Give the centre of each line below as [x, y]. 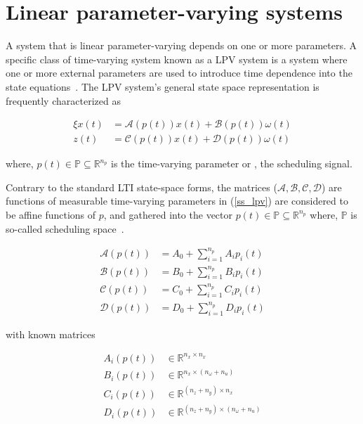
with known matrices [51, 334]
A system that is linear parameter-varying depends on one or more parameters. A [181, 45]
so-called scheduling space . [65, 228]
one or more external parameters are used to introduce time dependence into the [179, 73]
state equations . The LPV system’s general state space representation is [163, 86]
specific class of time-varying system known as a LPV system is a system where [177, 59]
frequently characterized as [63, 100]
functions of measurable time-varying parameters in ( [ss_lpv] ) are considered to [177, 201]
